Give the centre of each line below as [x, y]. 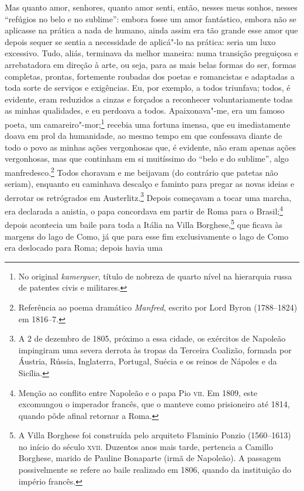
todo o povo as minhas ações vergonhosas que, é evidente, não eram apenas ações [150, 147]
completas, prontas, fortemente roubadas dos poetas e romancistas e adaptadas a [150, 76]
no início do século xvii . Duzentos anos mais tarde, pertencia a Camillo [146, 446]
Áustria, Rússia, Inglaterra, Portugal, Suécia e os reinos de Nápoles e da [148, 361]
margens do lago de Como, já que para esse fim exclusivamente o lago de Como [147, 236]
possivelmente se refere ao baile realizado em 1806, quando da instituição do [155, 470]
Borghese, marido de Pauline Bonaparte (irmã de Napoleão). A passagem [150, 458]
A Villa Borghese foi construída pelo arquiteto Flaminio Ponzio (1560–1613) [155, 435]
